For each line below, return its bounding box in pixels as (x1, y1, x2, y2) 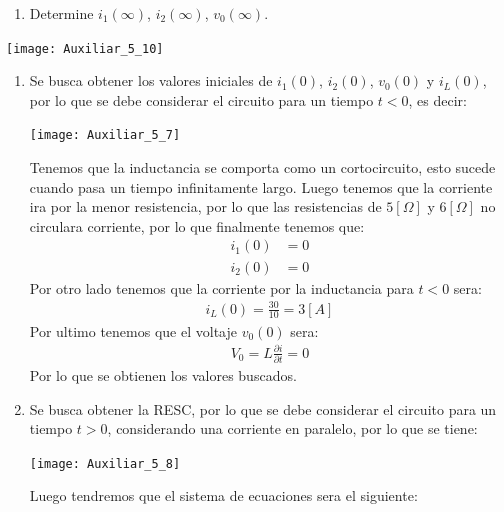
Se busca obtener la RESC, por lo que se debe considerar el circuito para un (29, 398, 497, 419)
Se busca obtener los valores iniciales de (29, 70, 273, 91)
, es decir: (408, 89, 467, 110)
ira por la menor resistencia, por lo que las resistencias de (29, 196, 382, 217)
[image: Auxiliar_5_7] (29, 128, 181, 143)
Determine (29, 3, 94, 23)
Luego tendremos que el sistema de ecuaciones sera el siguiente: (29, 485, 418, 506)
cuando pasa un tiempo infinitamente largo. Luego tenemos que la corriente (29, 176, 493, 197)
